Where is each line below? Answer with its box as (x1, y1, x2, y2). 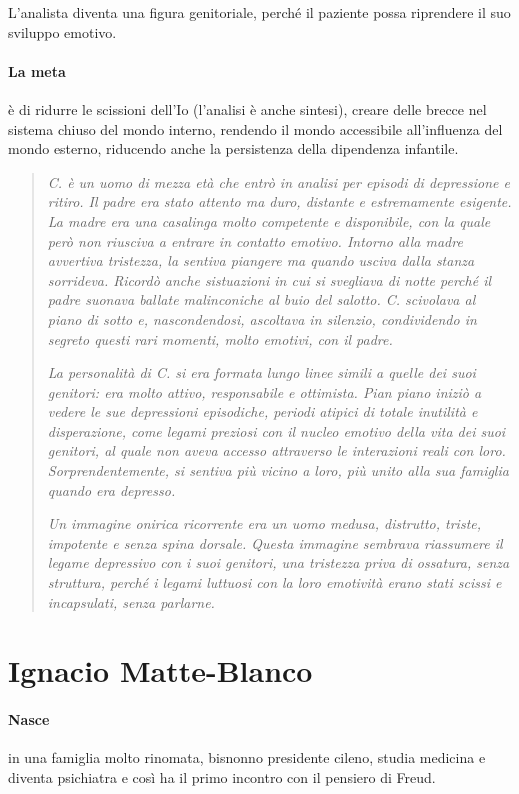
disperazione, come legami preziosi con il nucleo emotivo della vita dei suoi (47, 420, 506, 441)
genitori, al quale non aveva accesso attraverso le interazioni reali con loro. (47, 440, 506, 461)
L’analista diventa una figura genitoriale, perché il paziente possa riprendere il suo (8, 2, 511, 22)
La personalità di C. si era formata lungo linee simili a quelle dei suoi (47, 362, 476, 383)
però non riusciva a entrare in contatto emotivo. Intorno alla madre (47, 230, 463, 251)
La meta (8, 60, 66, 81)
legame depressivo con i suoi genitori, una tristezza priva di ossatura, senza (47, 552, 510, 573)
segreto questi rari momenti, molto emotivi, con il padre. (47, 328, 393, 349)
